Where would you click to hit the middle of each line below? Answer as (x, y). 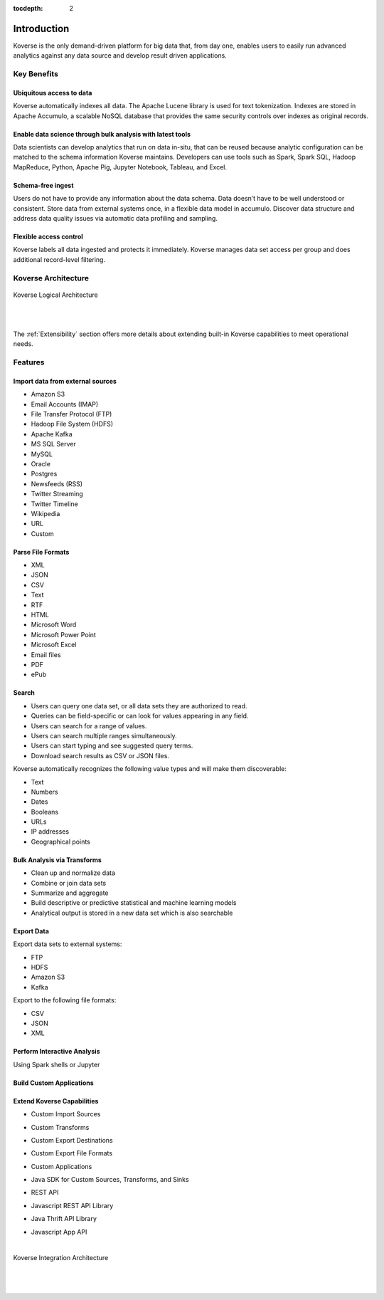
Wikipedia (46, 513)
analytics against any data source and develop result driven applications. (120, 56)
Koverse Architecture (51, 278)
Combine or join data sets (69, 883)
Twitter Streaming (57, 494)
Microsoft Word (54, 625)
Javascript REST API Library (72, 1205)
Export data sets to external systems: (68, 944)
